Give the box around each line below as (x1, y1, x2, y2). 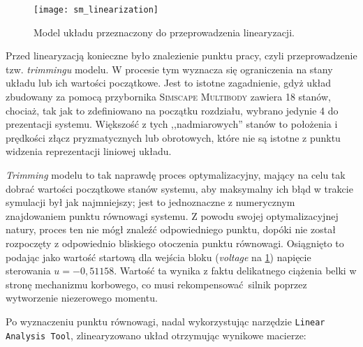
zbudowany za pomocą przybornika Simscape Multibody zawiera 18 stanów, (6, 89, 331, 104)
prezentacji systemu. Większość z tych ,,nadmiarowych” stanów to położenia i (6, 117, 338, 131)
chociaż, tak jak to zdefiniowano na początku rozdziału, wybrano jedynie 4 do (6, 103, 339, 117)
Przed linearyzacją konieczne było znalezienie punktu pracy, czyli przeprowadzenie (6, 48, 357, 63)
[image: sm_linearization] (34, 5, 158, 15)
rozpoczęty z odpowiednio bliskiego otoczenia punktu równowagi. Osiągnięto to (6, 235, 344, 250)
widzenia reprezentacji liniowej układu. (6, 144, 172, 158)
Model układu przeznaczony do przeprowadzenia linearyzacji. (34, 24, 295, 39)
